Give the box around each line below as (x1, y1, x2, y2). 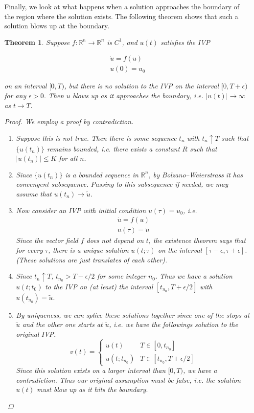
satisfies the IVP (161, 37, 210, 47)
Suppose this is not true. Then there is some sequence (16, 132, 177, 143)
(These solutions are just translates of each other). (16, 254, 167, 264)
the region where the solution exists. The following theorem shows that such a (4, 11, 238, 21)
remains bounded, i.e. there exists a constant (47, 143, 180, 153)
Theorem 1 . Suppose (4, 37, 70, 47)
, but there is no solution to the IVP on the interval (64, 81, 219, 91)
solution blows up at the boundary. (4, 21, 110, 31)
